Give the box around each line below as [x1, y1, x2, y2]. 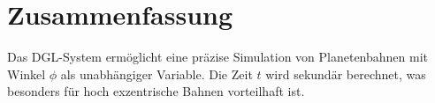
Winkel [7, 64, 46, 83]
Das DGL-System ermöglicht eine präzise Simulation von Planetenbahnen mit [7, 48, 429, 66]
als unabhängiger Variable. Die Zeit [60, 64, 253, 83]
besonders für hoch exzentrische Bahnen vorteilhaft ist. [7, 82, 305, 100]
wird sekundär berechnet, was [265, 64, 426, 83]
